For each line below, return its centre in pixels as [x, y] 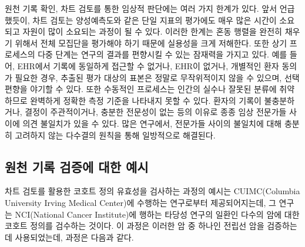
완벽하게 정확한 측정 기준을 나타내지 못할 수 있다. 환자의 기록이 [146, 100]
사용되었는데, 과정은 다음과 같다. [74, 237]
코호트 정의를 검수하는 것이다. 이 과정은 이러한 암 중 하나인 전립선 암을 [135, 226]
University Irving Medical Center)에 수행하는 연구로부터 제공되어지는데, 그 [140, 202]
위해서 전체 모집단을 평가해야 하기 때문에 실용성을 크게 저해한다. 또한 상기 [151, 43]
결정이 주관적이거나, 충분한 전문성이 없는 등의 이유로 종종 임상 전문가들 [156, 112]
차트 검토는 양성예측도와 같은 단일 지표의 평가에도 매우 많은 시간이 [155, 20]
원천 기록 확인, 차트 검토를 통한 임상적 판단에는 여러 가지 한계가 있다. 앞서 [141, 8]
